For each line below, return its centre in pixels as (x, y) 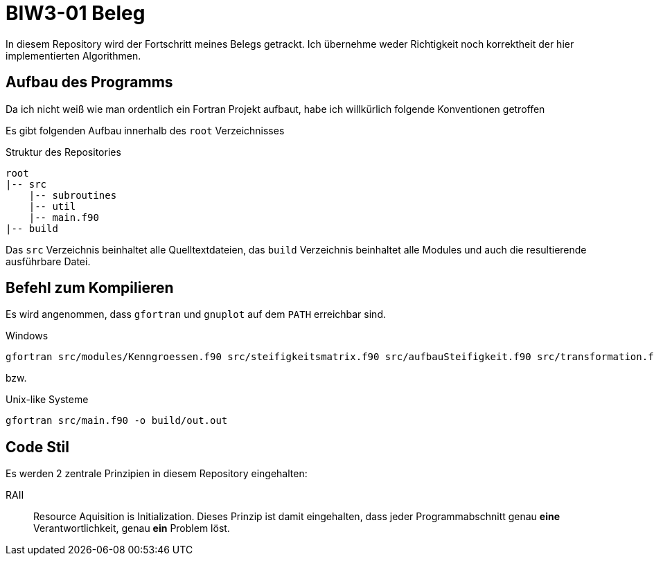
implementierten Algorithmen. (73, 55)
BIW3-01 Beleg (76, 13)
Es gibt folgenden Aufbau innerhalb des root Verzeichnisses (145, 130)
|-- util (52, 206)
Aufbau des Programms (89, 82)
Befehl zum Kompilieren (90, 288)
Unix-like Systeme (47, 400)
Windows (27, 336)
